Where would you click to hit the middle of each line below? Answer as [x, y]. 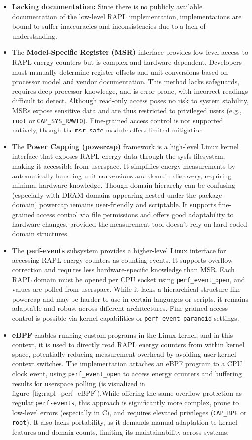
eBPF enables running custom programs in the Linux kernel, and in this [123, 334]
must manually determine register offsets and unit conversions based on [120, 71]
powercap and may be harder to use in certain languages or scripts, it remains [130, 298]
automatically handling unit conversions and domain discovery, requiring [122, 175]
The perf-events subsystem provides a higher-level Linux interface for [119, 250]
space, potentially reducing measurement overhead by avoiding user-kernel [124, 354]
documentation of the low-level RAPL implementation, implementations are [127, 16]
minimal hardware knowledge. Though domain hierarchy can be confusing [124, 185]
